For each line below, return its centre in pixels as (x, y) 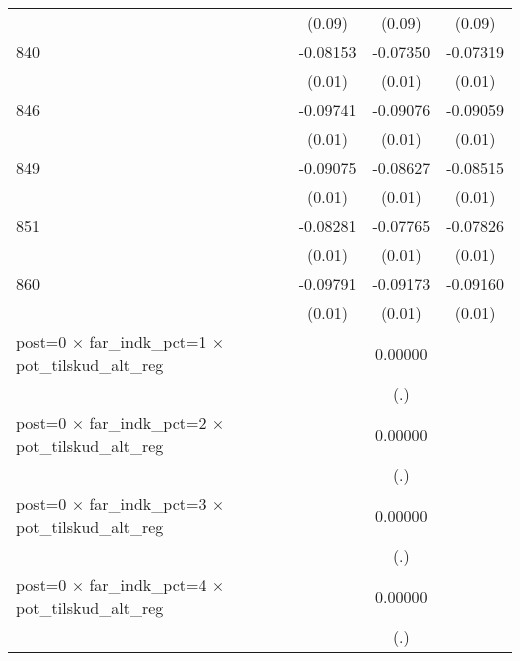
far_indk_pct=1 (148, 341)
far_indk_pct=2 (148, 422)
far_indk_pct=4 (148, 584)
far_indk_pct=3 (148, 503)
